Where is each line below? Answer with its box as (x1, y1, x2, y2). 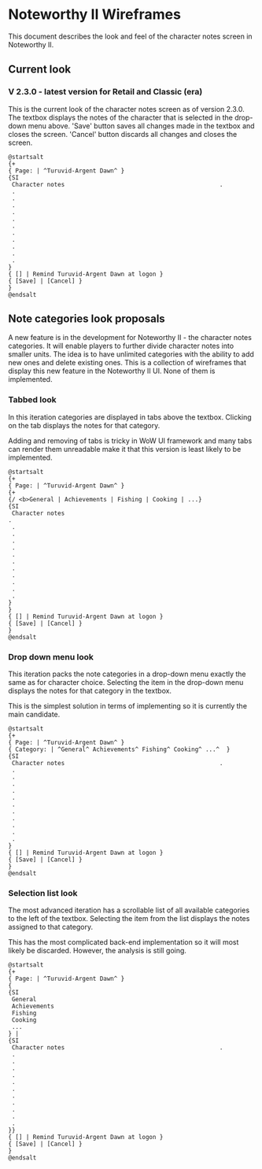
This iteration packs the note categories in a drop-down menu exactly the (8, 669, 246, 679)
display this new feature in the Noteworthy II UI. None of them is (8, 366, 216, 375)
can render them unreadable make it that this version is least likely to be (8, 444, 242, 453)
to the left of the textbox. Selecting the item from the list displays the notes (8, 914, 250, 923)
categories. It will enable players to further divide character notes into (8, 341, 234, 351)
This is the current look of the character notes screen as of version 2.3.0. (8, 104, 245, 113)
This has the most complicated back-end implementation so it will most (8, 938, 239, 947)
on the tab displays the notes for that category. (8, 420, 161, 430)
